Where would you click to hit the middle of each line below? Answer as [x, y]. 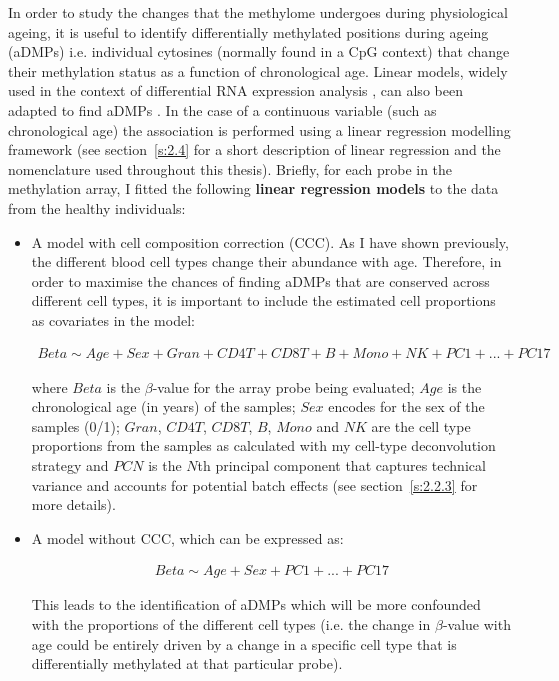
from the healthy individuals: [97, 207]
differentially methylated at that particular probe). [187, 663]
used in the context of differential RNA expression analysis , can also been [235, 90]
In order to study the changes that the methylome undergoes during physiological [258, 12]
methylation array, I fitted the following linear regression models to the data [253, 188]
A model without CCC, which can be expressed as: [187, 537]
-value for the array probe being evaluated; [283, 386]
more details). [73, 504]
